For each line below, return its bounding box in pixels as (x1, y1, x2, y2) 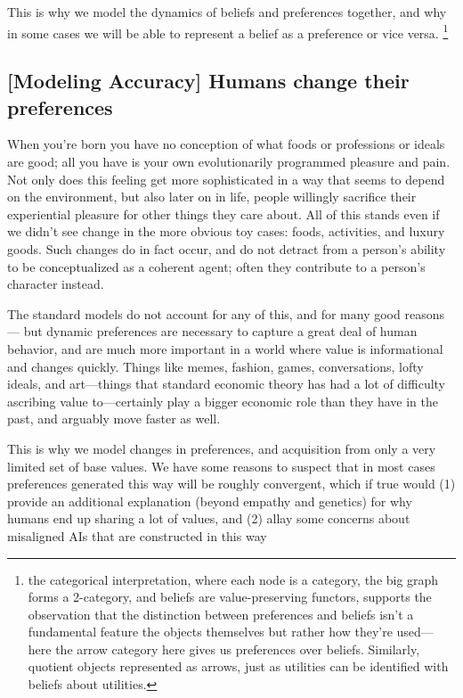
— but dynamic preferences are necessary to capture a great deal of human (7, 322, 418, 341)
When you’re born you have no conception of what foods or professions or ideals (7, 135, 445, 153)
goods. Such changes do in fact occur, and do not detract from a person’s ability (7, 240, 446, 258)
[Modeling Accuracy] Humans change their (7, 67, 410, 94)
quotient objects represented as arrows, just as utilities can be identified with (28, 657, 449, 676)
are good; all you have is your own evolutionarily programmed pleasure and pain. (7, 152, 451, 171)
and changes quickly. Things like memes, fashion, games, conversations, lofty (7, 357, 424, 375)
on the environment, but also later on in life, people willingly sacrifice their (7, 187, 417, 206)
